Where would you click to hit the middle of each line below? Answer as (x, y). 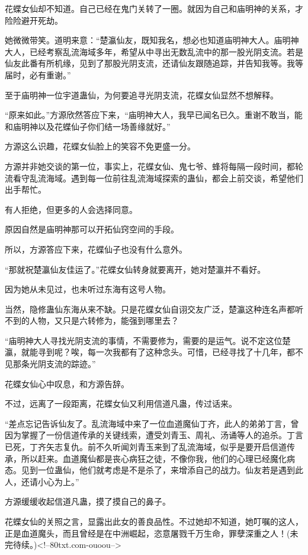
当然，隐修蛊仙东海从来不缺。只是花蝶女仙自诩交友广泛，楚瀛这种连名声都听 (154, 309)
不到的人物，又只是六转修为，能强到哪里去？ (92, 320)
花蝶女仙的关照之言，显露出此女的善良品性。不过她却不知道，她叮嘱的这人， (154, 521)
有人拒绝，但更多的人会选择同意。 (71, 209)
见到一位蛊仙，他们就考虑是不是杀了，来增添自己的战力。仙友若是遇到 (158, 470)
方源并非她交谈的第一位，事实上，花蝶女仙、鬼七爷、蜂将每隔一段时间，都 (150, 166)
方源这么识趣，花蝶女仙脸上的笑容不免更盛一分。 (100, 146)
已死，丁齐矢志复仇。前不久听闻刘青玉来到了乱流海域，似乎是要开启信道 (146, 447)
